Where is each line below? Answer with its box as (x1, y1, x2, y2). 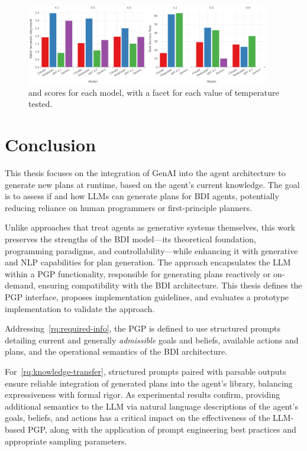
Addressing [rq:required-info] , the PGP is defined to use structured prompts (5, 322, 281, 335)
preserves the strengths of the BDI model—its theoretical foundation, (5, 233, 256, 245)
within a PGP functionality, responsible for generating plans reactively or (5, 267, 271, 280)
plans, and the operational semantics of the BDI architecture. (5, 345, 228, 358)
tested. (28, 98, 53, 110)
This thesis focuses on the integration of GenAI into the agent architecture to (5, 167, 286, 179)
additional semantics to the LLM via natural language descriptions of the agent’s (5, 400, 298, 412)
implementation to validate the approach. (5, 302, 155, 314)
